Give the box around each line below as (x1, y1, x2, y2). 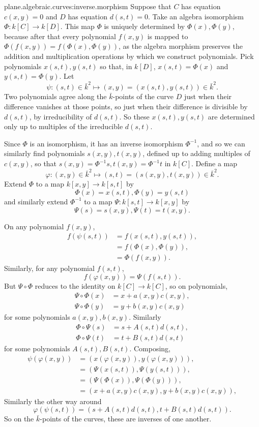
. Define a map (191, 158, 238, 169)
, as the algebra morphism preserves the (119, 41, 243, 51)
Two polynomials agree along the (4, 91, 107, 102)
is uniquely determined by (104, 21, 185, 32)
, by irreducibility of (29, 111, 92, 121)
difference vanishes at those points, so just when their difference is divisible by (4, 101, 248, 112)
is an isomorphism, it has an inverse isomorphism (30, 138, 183, 148)
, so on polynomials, (165, 280, 228, 291)
